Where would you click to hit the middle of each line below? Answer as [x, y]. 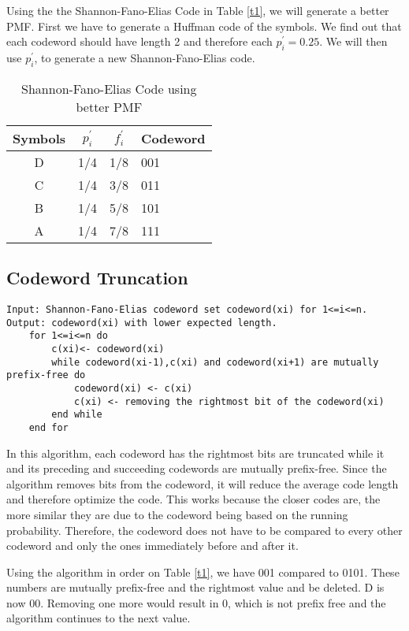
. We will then [353, 41]
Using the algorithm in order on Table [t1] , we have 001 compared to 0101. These [203, 572]
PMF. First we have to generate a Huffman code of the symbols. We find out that [204, 26]
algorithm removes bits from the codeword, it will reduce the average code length [203, 483]
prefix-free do [46, 375]
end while [77, 415]
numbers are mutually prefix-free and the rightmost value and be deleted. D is [195, 587]
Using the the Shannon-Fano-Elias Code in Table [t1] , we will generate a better [198, 10]
